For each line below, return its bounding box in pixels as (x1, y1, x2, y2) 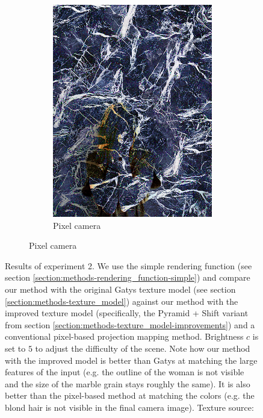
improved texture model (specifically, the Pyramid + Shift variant (5, 307, 249, 319)
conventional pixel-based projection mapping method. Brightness (5, 330, 244, 343)
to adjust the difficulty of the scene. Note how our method (35, 342, 250, 354)
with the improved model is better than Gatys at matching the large (5, 354, 258, 366)
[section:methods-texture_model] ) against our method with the (5, 295, 238, 307)
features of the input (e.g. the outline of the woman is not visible (5, 366, 244, 378)
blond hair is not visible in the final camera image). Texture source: (5, 401, 254, 413)
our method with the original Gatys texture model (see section (5, 282, 236, 295)
